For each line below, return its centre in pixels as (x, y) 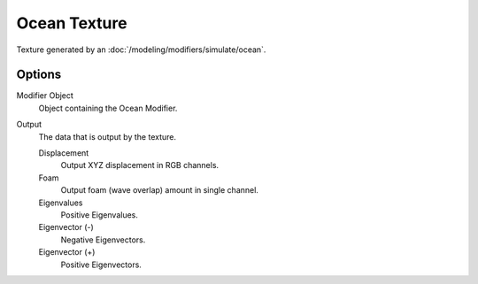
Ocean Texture (72, 23)
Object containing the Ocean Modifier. (108, 108)
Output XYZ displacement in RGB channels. (140, 165)
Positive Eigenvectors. (101, 265)
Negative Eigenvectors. (103, 240)
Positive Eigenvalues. (100, 215)
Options (39, 75)
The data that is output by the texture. (108, 136)
